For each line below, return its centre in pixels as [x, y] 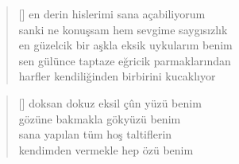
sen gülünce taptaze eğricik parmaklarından [125, 60]
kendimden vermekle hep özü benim [106, 149]
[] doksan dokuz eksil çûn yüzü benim [110, 102]
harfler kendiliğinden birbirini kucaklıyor [117, 76]
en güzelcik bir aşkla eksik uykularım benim [125, 45]
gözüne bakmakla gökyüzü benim [100, 118]
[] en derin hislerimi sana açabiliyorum [112, 14]
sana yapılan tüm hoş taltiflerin [95, 134]
